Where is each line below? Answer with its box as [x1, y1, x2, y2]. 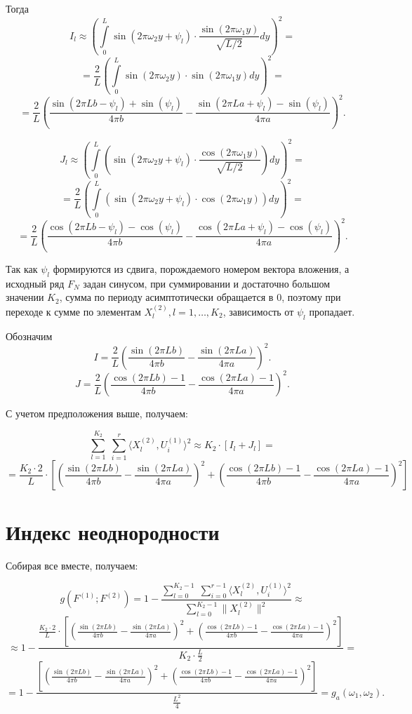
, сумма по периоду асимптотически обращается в [59, 290, 274, 304]
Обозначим [6, 328, 53, 343]
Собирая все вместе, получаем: [6, 558, 138, 572]
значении [6, 290, 44, 304]
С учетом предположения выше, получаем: [6, 406, 188, 421]
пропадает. [309, 304, 355, 318]
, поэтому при [281, 290, 341, 304]
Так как [6, 262, 38, 276]
